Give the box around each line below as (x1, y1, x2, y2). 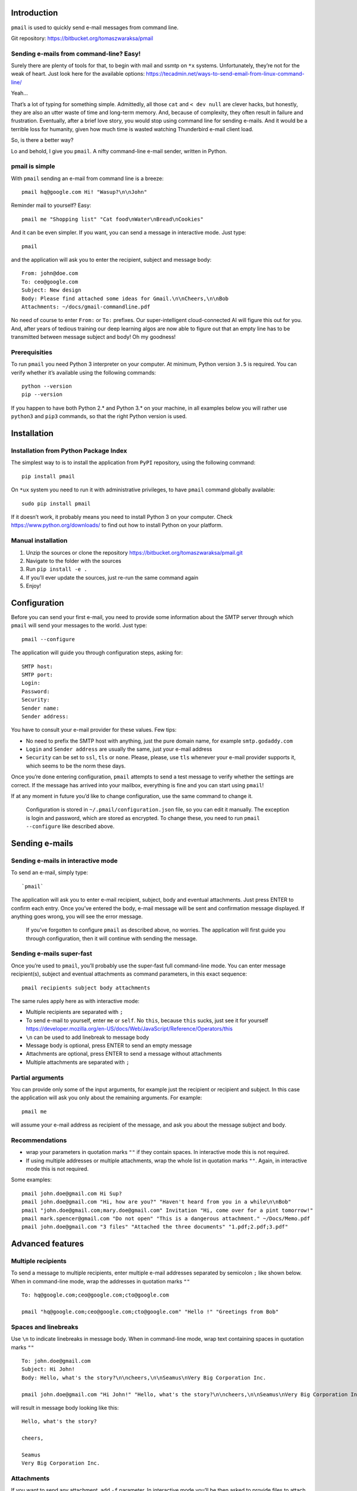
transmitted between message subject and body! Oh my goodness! (11, 333, 176, 341)
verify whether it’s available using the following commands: (11, 369, 156, 376)
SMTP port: (21, 671, 54, 678)
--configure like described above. (26, 823, 115, 830)
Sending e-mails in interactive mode (11, 856, 118, 865)
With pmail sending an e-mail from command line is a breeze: (11, 175, 164, 182)
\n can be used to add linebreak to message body (26, 1034, 149, 1041)
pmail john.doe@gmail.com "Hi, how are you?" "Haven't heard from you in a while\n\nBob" (21, 1199, 292, 1205)
